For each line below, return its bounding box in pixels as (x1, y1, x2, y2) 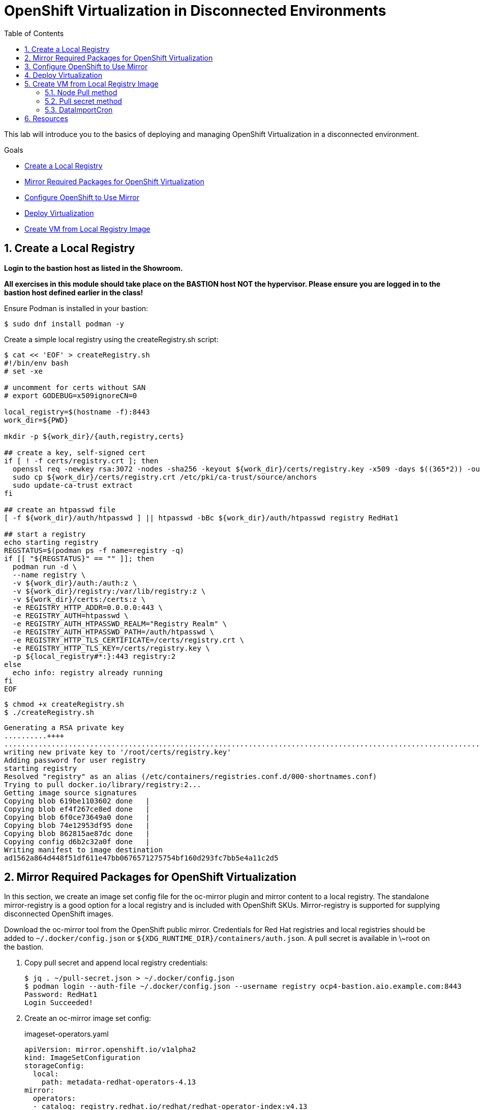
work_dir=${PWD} (4, 415, 69, 424)
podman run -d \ (12, 562, 77, 571)
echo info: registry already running (12, 668, 163, 677)
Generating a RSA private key (4, 723, 125, 732)
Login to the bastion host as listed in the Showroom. (4, 263, 183, 272)
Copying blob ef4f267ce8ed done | (4, 804, 150, 813)
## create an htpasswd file (4, 505, 116, 514)
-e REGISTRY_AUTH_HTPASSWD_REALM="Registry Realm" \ (12, 619, 227, 628)
